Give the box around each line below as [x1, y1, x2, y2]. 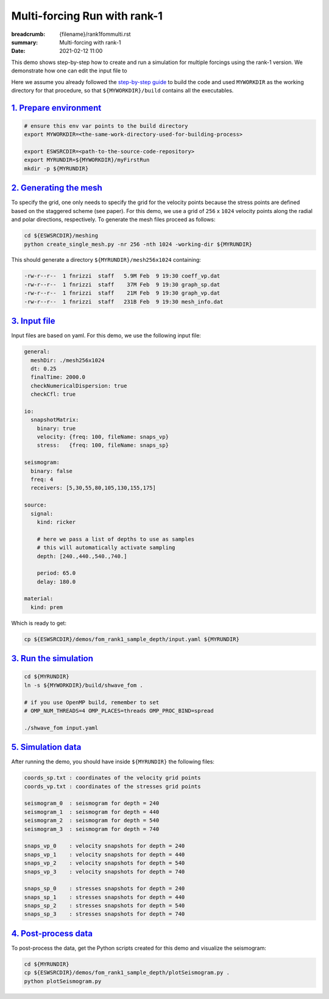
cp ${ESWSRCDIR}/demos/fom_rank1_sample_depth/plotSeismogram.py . [24, 969, 230, 976]
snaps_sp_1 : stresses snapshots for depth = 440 [24, 894, 185, 900]
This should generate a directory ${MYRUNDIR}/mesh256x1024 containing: [11, 256, 201, 264]
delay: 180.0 [37, 578, 76, 585]
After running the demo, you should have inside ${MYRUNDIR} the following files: [11, 758, 214, 765]
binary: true [37, 425, 76, 432]
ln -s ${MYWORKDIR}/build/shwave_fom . [24, 682, 143, 689]
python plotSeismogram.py [24, 978, 102, 984]
